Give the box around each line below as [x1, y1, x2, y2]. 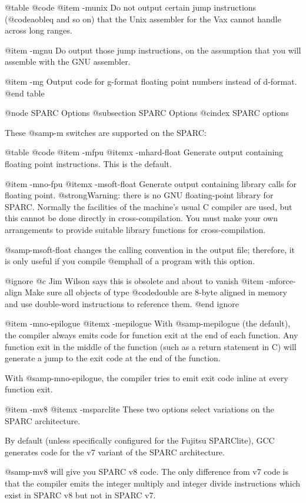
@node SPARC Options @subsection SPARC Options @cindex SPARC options [5, 106, 289, 119]
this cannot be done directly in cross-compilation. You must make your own [5, 212, 278, 224]
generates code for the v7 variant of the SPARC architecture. [5, 445, 225, 458]
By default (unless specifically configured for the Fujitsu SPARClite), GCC [5, 434, 275, 447]
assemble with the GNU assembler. [5, 55, 131, 68]
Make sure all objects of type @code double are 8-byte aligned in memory [25, 286, 287, 298]
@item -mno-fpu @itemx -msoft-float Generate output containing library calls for [5, 177, 297, 189]
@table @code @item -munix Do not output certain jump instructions [5, 1, 257, 13]
